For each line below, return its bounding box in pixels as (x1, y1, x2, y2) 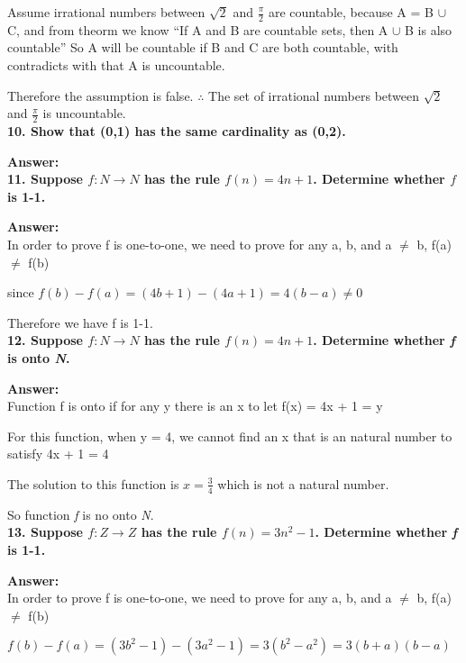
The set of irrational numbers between (208, 86, 420, 104)
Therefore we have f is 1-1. (7, 313, 153, 331)
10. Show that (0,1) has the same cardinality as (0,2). (7, 122, 346, 141)
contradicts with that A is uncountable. (7, 56, 225, 75)
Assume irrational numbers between (7, 3, 206, 21)
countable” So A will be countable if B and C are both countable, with (7, 38, 398, 57)
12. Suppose (7, 331, 83, 350)
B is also (405, 20, 452, 39)
